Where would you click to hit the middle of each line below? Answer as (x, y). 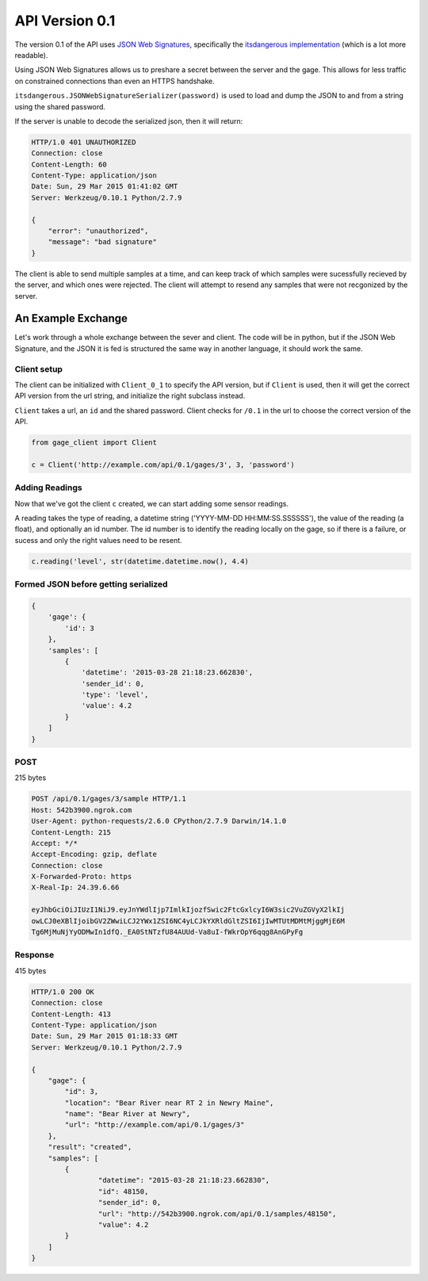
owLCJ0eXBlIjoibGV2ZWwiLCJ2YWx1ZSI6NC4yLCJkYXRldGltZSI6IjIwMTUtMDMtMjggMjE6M (188, 921)
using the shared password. (60, 106)
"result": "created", (90, 1147)
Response (34, 955)
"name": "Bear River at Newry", (127, 1114)
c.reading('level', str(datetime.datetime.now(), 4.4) (140, 561)
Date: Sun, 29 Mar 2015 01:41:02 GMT (105, 187)
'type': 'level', (115, 695)
